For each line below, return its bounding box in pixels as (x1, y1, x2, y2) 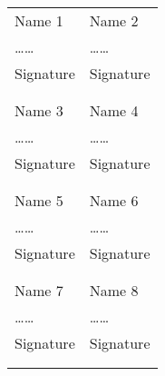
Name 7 (15, 280, 63, 301)
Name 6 (89, 190, 139, 211)
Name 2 (89, 10, 139, 31)
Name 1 (15, 10, 63, 31)
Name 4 (89, 100, 139, 121)
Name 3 (15, 100, 63, 121)
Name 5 (15, 190, 63, 211)
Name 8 (89, 280, 139, 301)
